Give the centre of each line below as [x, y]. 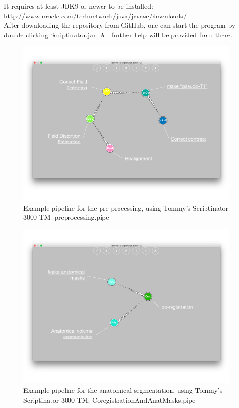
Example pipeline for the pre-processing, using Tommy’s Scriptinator [126, 207]
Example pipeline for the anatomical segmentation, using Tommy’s [123, 390]
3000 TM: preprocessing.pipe [66, 217]
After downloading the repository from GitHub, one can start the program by [120, 25]
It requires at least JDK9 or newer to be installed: [78, 6]
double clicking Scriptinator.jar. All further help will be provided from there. [118, 34]
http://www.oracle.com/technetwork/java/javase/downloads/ [95, 15]
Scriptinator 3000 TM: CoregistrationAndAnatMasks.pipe [110, 399]
